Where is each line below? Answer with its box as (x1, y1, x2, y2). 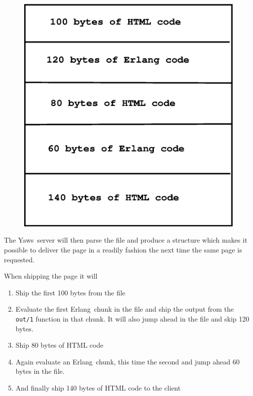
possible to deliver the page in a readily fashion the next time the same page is (4, 245, 242, 255)
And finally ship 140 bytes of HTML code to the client (15, 383, 181, 393)
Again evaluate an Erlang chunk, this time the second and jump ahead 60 (15, 356, 240, 366)
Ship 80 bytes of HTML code (15, 340, 104, 350)
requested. (4, 254, 35, 264)
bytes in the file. (15, 366, 65, 376)
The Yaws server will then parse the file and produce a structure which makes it (4, 235, 248, 245)
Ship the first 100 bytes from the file (15, 287, 126, 297)
